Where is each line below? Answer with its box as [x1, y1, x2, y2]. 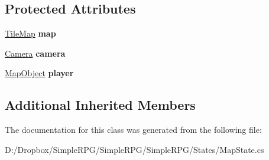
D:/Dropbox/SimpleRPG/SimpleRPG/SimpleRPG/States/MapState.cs [5, 143, 264, 155]
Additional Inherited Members [5, 96, 196, 114]
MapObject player [5, 67, 74, 79]
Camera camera [5, 47, 66, 59]
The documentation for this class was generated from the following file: [5, 123, 262, 136]
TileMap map [5, 27, 56, 40]
